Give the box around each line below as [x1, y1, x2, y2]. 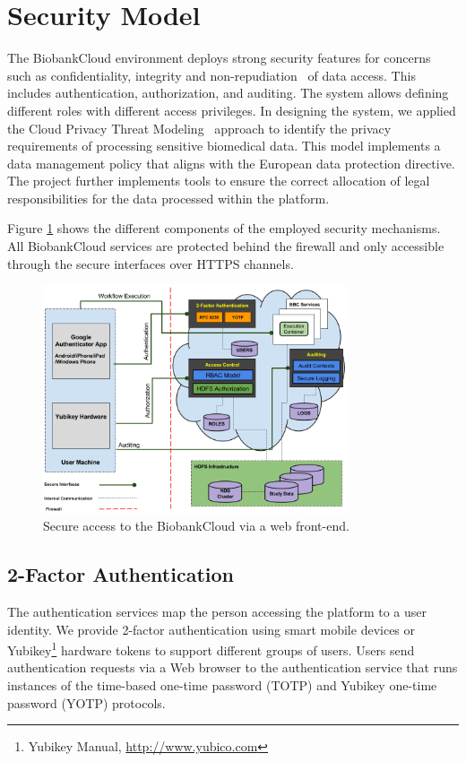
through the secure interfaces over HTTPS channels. [7, 254, 294, 273]
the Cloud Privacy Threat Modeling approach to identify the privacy [7, 118, 392, 137]
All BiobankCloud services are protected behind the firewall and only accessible [7, 237, 444, 255]
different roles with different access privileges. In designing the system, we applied [7, 100, 456, 119]
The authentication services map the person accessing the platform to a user [7, 602, 427, 621]
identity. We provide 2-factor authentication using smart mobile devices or [7, 619, 416, 638]
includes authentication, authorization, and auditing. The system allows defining [7, 83, 449, 102]
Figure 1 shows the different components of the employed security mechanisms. [7, 219, 441, 238]
